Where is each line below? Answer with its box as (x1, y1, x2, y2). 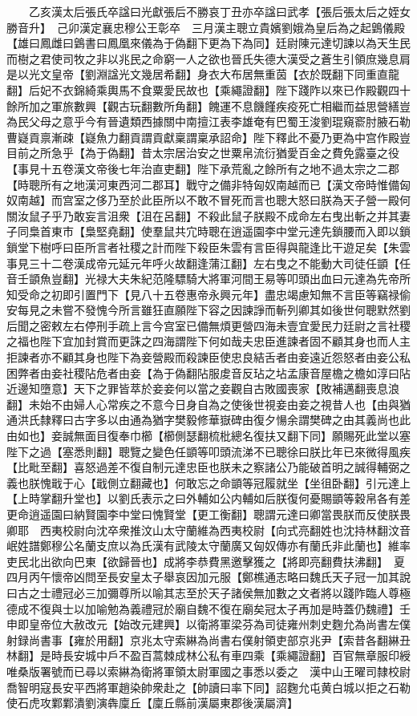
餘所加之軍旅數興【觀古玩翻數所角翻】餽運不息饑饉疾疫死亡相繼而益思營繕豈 (6, 97, 411, 114)
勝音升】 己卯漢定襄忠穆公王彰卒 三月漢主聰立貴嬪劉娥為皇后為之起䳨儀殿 (6, 18, 405, 35)
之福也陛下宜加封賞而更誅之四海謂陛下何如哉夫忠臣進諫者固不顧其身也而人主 (6, 333, 411, 350)
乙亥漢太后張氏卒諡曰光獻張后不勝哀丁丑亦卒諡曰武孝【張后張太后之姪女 (28, 3, 411, 19)
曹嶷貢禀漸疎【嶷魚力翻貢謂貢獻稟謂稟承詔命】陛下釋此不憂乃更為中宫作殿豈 (6, 128, 411, 145)
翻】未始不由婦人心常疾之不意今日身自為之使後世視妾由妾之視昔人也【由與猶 (6, 395, 411, 412)
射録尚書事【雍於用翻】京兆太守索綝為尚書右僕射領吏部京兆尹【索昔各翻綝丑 (6, 631, 411, 648)
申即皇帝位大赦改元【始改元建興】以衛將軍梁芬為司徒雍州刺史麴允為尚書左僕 (6, 616, 411, 633)
